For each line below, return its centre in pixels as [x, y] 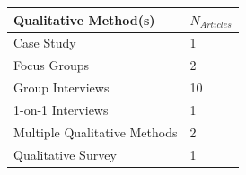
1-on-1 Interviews [61, 109]
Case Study [45, 43]
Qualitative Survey [65, 154]
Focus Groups [52, 65]
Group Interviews [61, 87]
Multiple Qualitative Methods [96, 131]
